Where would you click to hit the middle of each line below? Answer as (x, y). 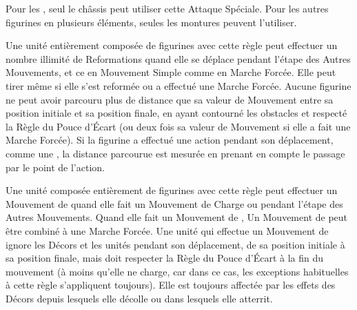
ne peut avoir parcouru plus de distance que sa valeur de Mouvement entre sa (170, 99)
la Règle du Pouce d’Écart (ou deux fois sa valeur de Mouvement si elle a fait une (178, 126)
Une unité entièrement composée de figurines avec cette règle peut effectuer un (172, 45)
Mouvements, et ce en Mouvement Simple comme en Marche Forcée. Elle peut (171, 72)
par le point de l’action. (55, 167)
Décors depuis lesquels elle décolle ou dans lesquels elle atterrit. (139, 298)
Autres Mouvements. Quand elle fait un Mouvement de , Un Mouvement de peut (177, 217)
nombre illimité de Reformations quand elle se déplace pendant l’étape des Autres (178, 58)
